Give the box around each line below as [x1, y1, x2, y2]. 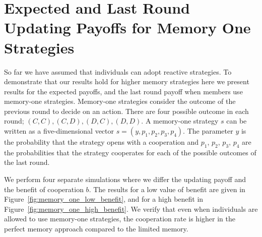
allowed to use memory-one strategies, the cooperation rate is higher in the [4, 213, 235, 224]
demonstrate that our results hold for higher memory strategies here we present [4, 76, 249, 87]
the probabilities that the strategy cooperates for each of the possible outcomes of [4, 147, 256, 157]
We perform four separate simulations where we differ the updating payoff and [4, 174, 246, 185]
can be [226, 115, 247, 126]
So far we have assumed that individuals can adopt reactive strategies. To [4, 66, 232, 77]
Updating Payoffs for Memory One [4, 17, 251, 38]
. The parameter [183, 126, 233, 136]
